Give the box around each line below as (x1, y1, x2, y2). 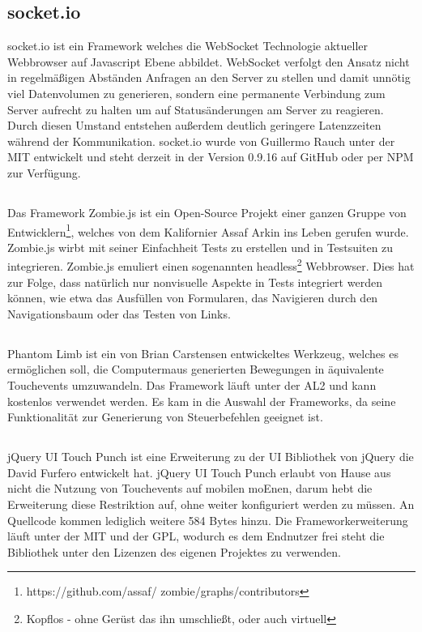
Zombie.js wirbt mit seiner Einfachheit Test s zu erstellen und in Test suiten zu (7, 238, 394, 255)
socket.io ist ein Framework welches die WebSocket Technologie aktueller (7, 37, 369, 54)
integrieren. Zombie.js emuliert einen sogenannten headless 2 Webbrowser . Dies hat (7, 255, 415, 275)
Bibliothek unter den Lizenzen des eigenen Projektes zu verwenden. (7, 543, 341, 560)
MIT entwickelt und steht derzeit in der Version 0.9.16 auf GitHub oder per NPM (7, 148, 414, 165)
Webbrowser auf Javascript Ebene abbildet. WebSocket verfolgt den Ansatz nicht (7, 53, 410, 70)
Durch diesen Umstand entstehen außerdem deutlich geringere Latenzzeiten (7, 117, 382, 134)
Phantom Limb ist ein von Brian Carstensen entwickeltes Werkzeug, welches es (7, 344, 399, 361)
